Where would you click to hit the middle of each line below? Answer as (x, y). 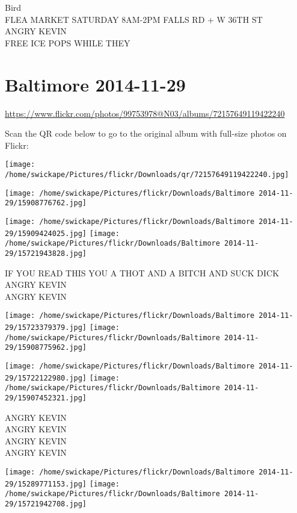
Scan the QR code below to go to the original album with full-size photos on (146, 133)
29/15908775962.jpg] (46, 348)
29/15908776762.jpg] (46, 203)
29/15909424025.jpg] (46, 233)
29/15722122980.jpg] (46, 378)
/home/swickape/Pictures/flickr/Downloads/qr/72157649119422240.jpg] (147, 174)
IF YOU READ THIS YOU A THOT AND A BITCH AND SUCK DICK (142, 272)
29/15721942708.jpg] (46, 504)
